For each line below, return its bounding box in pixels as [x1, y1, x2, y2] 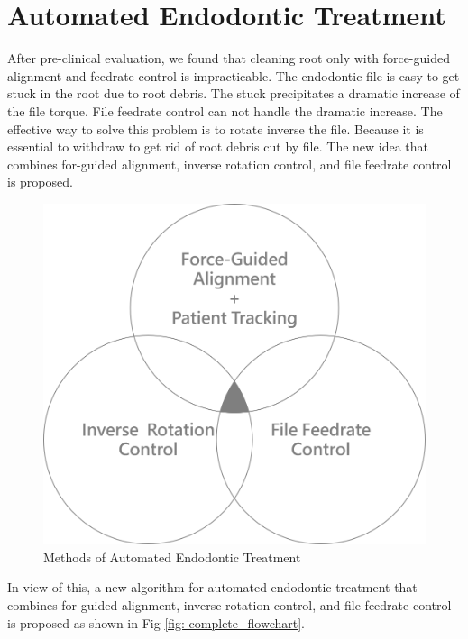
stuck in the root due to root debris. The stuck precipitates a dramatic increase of [7, 84, 460, 103]
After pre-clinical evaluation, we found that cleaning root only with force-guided [7, 49, 450, 68]
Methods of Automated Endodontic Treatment [43, 547, 301, 566]
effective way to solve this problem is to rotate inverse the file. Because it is [7, 119, 424, 138]
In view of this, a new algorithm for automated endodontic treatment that [7, 578, 418, 597]
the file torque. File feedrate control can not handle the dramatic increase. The [7, 101, 443, 120]
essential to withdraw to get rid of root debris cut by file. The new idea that [7, 137, 429, 156]
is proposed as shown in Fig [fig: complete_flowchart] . [7, 613, 305, 632]
